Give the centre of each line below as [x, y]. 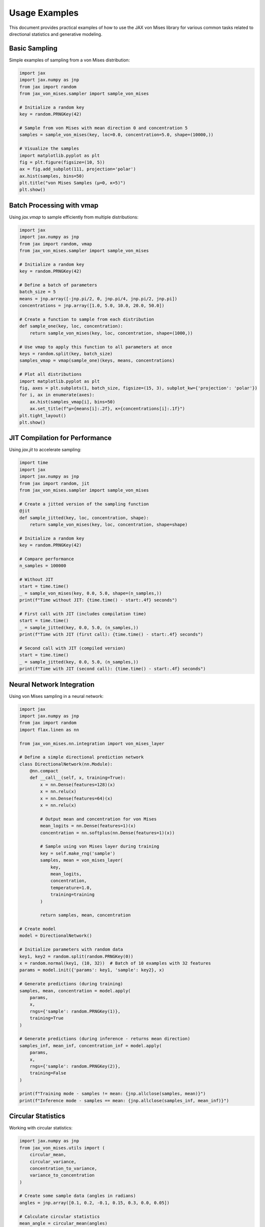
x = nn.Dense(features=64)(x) [76, 798]
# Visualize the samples [49, 149]
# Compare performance [47, 559]
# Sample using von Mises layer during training [100, 846]
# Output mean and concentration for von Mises [98, 819]
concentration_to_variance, [64, 1168]
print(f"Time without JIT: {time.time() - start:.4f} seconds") [98, 600]
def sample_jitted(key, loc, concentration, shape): [84, 518]
